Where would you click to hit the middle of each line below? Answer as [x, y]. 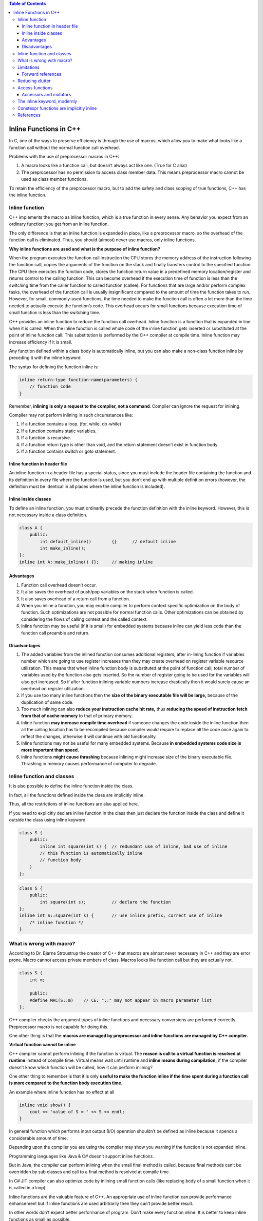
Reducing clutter [34, 81]
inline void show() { [45, 1105]
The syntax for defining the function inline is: [54, 367]
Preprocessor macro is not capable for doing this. [59, 1027]
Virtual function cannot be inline [42, 1045]
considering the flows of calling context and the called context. [85, 619]
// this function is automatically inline [91, 853]
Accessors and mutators [47, 95]
